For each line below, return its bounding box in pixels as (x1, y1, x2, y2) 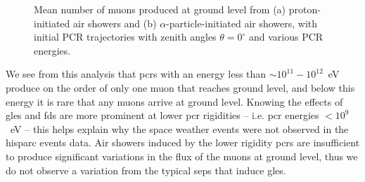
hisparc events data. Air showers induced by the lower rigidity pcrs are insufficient (6, 135, 360, 150)
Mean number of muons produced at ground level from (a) (34, 2, 286, 16)
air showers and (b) (73, 15, 157, 30)
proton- (288, 2, 321, 16)
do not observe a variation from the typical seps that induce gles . (6, 162, 286, 177)
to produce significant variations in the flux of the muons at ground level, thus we (6, 148, 358, 163)
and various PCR (249, 29, 324, 44)
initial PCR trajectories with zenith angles (34, 29, 217, 44)
